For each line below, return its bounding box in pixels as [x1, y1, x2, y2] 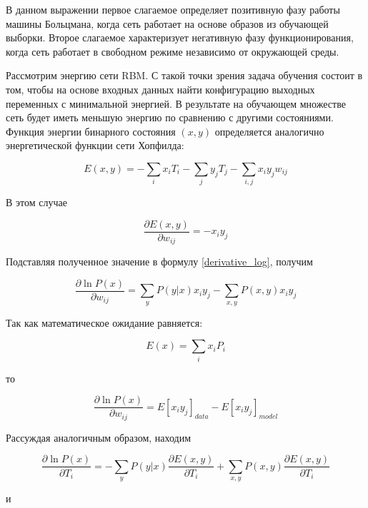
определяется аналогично [214, 123, 324, 138]
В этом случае [6, 195, 67, 210]
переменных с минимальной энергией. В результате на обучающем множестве [6, 96, 346, 111]
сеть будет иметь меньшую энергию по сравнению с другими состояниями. [6, 110, 334, 125]
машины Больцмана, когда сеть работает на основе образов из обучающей [6, 16, 329, 31]
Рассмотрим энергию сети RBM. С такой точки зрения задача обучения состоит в [6, 68, 363, 83]
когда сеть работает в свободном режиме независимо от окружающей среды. [6, 44, 339, 59]
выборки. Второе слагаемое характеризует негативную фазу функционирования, [6, 30, 354, 45]
